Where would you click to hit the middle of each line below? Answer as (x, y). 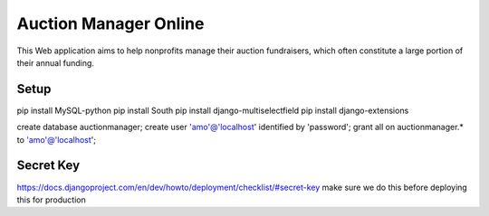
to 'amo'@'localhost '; (57, 139)
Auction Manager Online (110, 23)
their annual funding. (56, 62)
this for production (51, 200)
